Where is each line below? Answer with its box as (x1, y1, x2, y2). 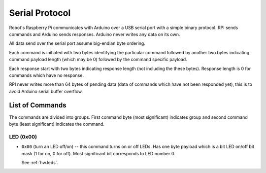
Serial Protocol (9, 7, 71, 18)
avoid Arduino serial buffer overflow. (9, 88, 83, 94)
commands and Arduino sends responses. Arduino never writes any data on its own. (9, 31, 180, 37)
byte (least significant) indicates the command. (9, 121, 105, 127)
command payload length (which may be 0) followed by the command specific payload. (9, 57, 187, 63)
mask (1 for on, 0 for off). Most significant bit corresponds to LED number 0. (21, 150, 176, 156)
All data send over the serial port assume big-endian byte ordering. (9, 40, 145, 46)
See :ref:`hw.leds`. (21, 159, 59, 165)
